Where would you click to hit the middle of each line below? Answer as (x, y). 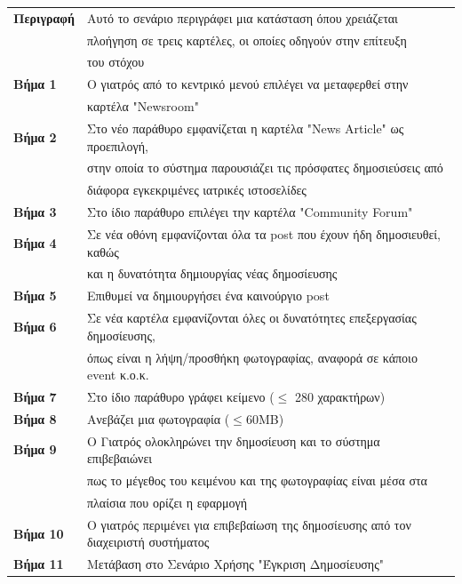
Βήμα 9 (35, 449)
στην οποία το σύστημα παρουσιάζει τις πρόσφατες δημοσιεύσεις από (265, 168)
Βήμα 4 (35, 242)
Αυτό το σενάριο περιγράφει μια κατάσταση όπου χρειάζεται (242, 17)
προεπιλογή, (117, 145)
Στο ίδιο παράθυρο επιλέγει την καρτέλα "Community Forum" (250, 212)
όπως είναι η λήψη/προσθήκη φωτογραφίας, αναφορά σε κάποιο (252, 357)
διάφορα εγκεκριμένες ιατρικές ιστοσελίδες (196, 190)
